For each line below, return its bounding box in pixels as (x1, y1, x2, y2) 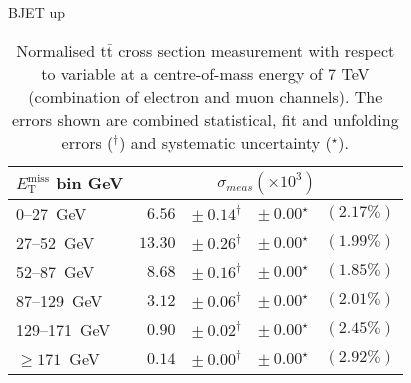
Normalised (16, 38, 96, 62)
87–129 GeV (16, 288, 103, 312)
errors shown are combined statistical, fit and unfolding (11, 107, 399, 131)
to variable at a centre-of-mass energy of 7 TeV (41, 61, 370, 85)
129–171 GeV (16, 317, 111, 341)
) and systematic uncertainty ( (119, 130, 332, 154)
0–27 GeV (16, 201, 87, 225)
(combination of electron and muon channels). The (28, 84, 383, 108)
